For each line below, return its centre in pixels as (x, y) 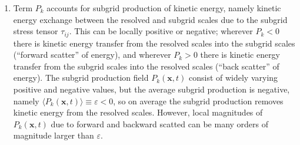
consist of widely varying (233, 78)
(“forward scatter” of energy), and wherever (92, 55)
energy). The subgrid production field (81, 78)
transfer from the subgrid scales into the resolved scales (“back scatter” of (146, 66)
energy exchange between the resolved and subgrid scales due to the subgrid (150, 19)
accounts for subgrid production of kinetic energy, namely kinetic (164, 8)
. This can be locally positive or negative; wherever (161, 31)
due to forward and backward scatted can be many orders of (160, 123)
